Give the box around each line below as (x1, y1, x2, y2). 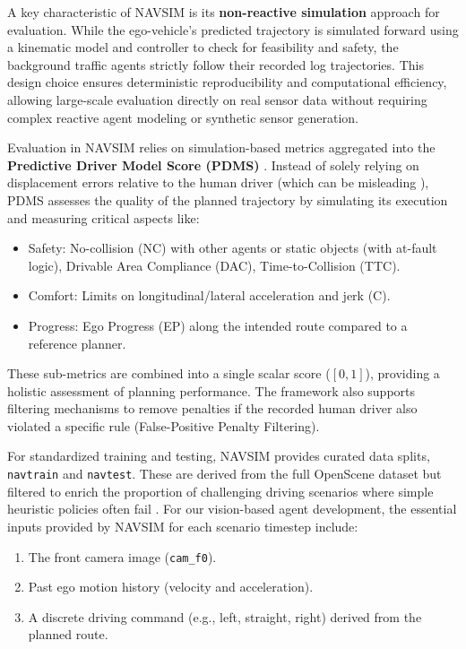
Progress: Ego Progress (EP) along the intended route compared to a (28, 316, 408, 334)
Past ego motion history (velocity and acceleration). (28, 577, 314, 596)
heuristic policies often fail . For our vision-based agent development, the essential (7, 499, 457, 518)
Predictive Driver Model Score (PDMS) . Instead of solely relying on (7, 155, 419, 174)
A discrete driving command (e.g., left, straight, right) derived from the (28, 607, 422, 626)
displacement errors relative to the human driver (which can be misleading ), (7, 173, 429, 192)
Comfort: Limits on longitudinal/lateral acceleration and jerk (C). (28, 286, 391, 305)
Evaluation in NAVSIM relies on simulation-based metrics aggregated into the (7, 138, 436, 157)
